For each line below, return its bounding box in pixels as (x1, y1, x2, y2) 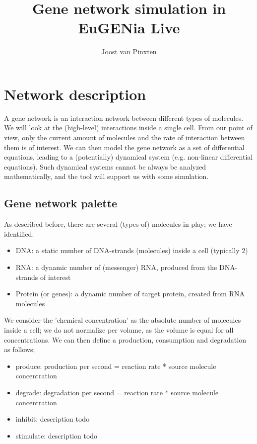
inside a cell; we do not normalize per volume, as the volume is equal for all (4, 324, 234, 335)
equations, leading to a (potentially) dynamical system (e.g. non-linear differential (4, 152, 253, 162)
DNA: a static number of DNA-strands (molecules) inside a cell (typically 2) (15, 245, 248, 256)
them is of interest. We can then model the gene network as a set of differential (4, 142, 245, 152)
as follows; (4, 344, 35, 355)
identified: (4, 228, 34, 239)
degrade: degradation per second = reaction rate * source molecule (15, 387, 219, 397)
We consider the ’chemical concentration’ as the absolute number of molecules (4, 315, 241, 325)
